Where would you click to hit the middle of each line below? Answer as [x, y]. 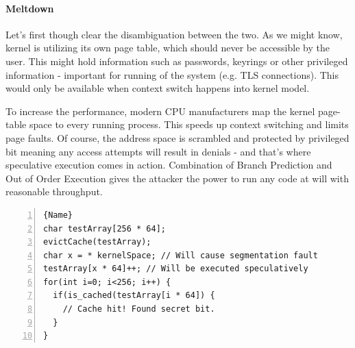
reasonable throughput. [54, 191]
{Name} [58, 215]
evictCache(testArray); [97, 242]
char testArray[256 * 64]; [105, 228]
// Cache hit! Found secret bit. [139, 309]
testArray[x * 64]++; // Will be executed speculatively [176, 269]
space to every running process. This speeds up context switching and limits [189, 124]
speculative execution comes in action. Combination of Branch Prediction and [169, 165]
